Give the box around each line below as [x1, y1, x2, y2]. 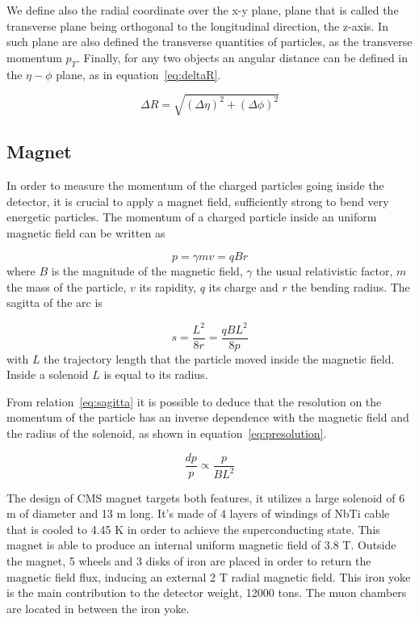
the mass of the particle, [6, 278, 127, 295]
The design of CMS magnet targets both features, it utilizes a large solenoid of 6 [6, 489, 405, 506]
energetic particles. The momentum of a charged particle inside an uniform [6, 208, 377, 225]
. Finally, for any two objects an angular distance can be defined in [77, 48, 409, 65]
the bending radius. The [291, 278, 410, 295]
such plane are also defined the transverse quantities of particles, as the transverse [6, 33, 413, 50]
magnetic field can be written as [6, 224, 166, 241]
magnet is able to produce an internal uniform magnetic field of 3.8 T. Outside [6, 536, 396, 553]
